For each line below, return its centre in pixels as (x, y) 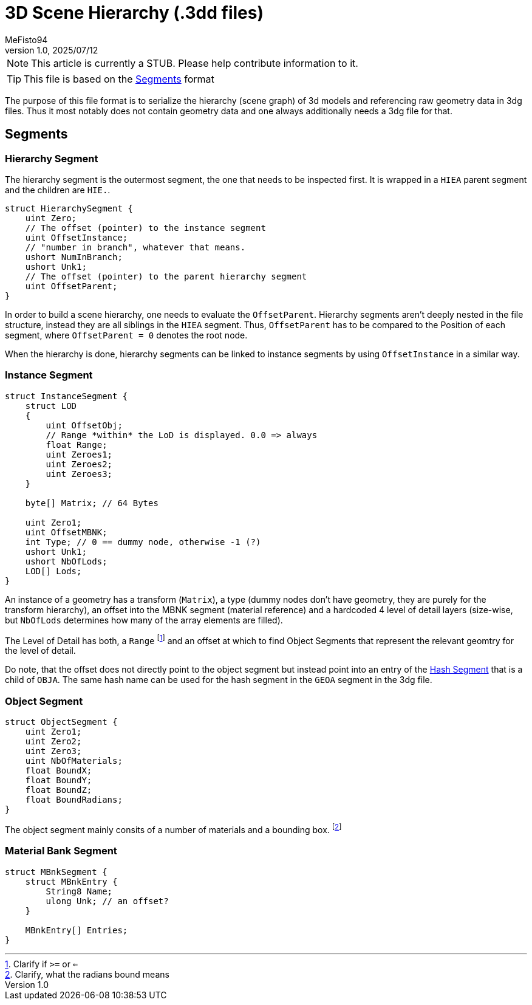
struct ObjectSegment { (61, 722)
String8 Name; (79, 891)
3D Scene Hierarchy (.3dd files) (134, 13)
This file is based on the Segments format (119, 79)
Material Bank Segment (61, 851)
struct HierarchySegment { (69, 208)
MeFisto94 (26, 39)
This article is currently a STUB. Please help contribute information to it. (195, 63)
